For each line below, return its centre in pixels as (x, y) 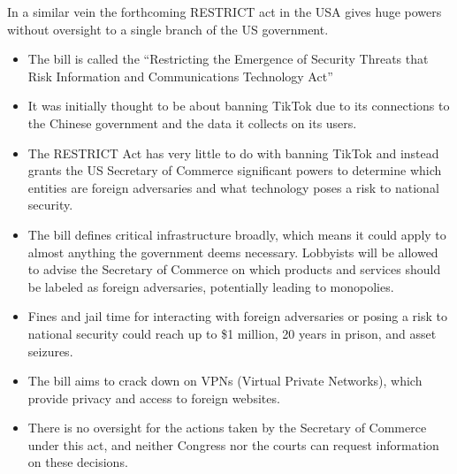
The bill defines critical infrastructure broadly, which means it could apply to (237, 234)
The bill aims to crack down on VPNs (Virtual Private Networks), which (225, 381)
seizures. (50, 351)
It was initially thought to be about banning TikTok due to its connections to (239, 106)
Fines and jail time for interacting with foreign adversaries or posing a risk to (237, 316)
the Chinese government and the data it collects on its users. (192, 122)
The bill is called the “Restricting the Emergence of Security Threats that (228, 59)
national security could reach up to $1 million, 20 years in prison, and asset (232, 333)
